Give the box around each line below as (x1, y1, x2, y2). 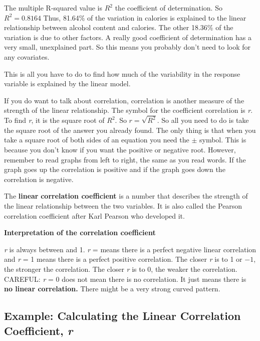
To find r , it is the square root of (4, 115, 105, 125)
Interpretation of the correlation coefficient (4, 227, 156, 238)
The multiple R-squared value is (4, 3, 102, 13)
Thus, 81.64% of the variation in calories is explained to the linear (43, 12, 246, 23)
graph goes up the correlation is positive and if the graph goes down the (4, 164, 225, 175)
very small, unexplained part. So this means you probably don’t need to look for (4, 42, 250, 52)
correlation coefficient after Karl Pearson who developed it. (4, 210, 185, 221)
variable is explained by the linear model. (4, 78, 131, 89)
